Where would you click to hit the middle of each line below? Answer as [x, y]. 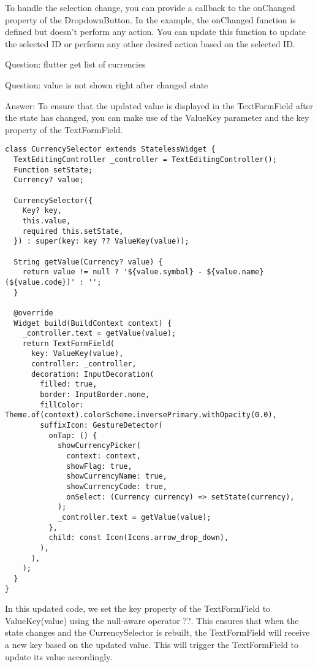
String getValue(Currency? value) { [88, 262]
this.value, [47, 221]
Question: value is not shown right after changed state [107, 84]
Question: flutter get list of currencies [75, 64]
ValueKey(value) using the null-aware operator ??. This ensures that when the [152, 620]
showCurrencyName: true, [117, 476]
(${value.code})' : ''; [53, 282]
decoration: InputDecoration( [93, 374]
